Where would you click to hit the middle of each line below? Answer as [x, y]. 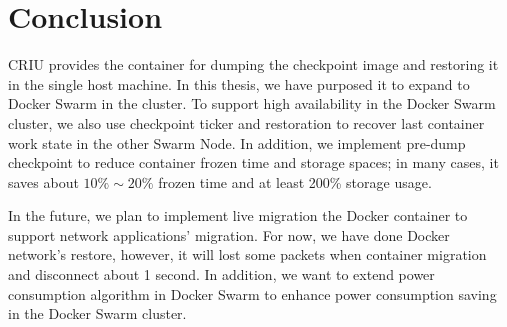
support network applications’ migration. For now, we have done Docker [229, 234]
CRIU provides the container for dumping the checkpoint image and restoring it [253, 64]
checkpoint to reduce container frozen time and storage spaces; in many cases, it [253, 162]
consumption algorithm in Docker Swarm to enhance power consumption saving [252, 293]
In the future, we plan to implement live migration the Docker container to [238, 215]
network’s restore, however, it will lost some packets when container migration [247, 254]
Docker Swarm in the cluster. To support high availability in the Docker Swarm [252, 103]
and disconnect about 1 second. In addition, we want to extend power [221, 274]
